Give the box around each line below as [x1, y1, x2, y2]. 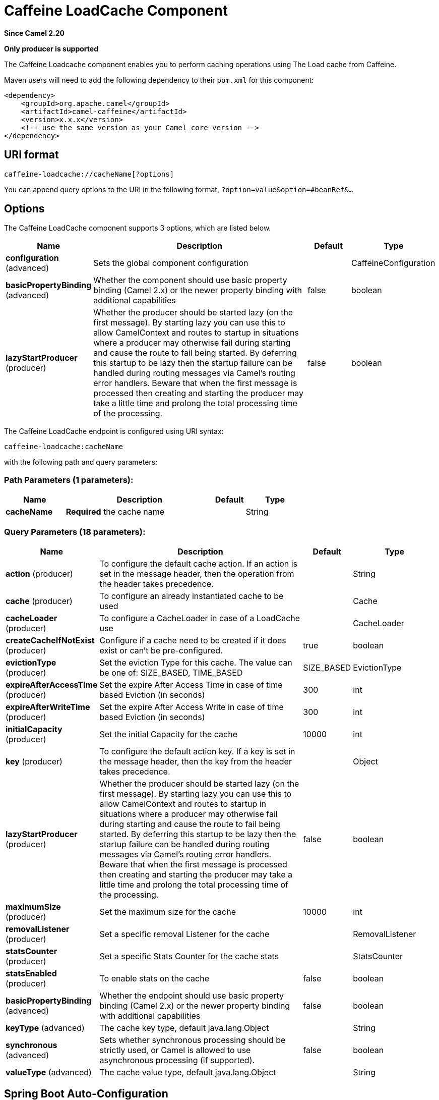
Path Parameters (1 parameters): [4, 474, 134, 485]
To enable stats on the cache [99, 973, 209, 983]
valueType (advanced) [6, 1067, 92, 1077]
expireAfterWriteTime [6, 701, 90, 712]
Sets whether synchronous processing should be [99, 1034, 286, 1045]
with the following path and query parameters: [4, 458, 158, 467]
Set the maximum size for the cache [99, 906, 236, 917]
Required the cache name [66, 507, 165, 517]
